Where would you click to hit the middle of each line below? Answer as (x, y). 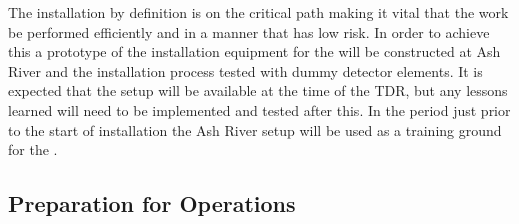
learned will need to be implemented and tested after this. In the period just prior (259, 109)
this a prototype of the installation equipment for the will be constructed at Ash (254, 51)
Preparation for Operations (152, 203)
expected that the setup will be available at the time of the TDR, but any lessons (258, 90)
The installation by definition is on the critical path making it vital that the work (258, 12)
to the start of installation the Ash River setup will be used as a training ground (255, 129)
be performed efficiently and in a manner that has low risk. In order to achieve (249, 31)
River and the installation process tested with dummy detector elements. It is (245, 70)
